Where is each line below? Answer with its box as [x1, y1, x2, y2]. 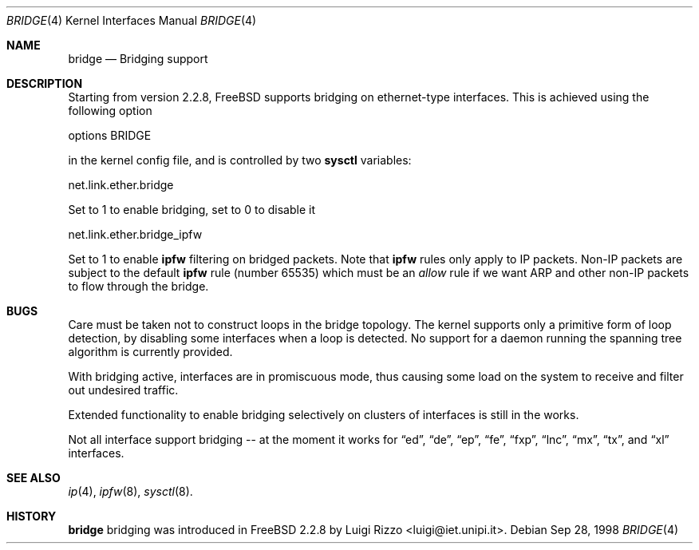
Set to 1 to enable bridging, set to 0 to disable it [68, 203, 315, 216]
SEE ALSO [6, 471, 61, 485]
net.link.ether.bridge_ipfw [68, 228, 203, 241]
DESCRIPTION [6, 77, 83, 90]
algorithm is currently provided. [68, 345, 233, 358]
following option [68, 104, 152, 117]
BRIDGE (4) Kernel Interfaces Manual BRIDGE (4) [6, 14, 257, 27]
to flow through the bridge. [68, 279, 209, 293]
